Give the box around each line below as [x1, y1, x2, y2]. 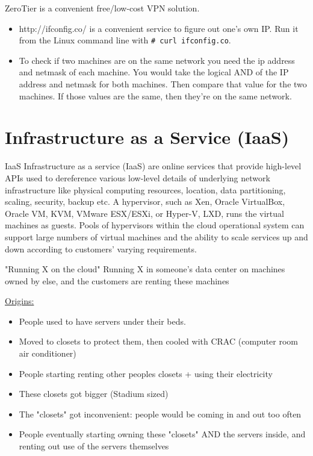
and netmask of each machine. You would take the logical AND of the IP [19, 66, 289, 78]
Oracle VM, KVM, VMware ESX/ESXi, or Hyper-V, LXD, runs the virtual [5, 207, 284, 219]
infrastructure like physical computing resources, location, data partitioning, [5, 183, 286, 196]
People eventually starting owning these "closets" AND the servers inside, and [19, 428, 306, 440]
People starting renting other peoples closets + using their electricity [19, 367, 273, 379]
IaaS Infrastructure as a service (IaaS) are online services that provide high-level [5, 160, 302, 172]
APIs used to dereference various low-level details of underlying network [5, 171, 270, 184]
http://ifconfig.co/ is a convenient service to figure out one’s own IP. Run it [19, 22, 299, 34]
